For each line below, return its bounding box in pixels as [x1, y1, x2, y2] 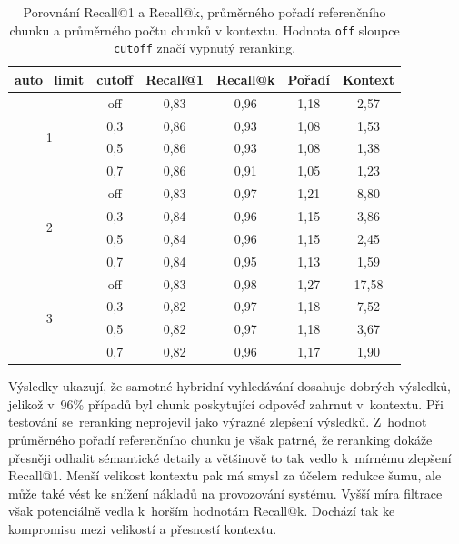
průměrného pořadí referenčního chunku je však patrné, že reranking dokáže [8, 429, 433, 448]
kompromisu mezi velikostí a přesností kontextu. [8, 519, 277, 538]
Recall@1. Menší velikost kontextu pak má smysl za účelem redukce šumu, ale [8, 466, 442, 485]
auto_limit [15, 69, 85, 88]
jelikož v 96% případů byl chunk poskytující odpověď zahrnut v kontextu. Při [8, 394, 444, 413]
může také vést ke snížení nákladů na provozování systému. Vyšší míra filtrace [8, 483, 443, 502]
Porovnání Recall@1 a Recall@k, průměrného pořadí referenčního [23, 3, 386, 21]
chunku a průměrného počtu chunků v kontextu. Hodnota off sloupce [9, 20, 400, 39]
